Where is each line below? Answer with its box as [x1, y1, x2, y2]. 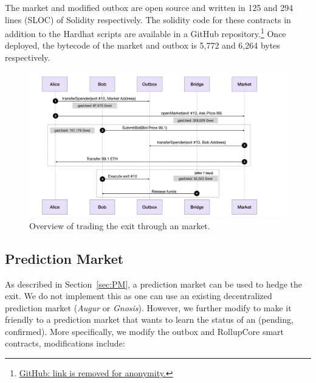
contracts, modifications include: [5, 337, 125, 350]
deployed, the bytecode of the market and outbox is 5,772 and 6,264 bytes [5, 39, 280, 52]
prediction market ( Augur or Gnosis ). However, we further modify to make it [5, 301, 292, 314]
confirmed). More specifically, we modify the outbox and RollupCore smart [5, 325, 284, 337]
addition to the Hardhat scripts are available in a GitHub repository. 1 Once [5, 26, 286, 40]
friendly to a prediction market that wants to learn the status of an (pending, [5, 313, 294, 326]
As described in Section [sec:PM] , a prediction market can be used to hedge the [5, 277, 303, 290]
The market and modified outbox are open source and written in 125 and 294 [5, 1, 294, 13]
